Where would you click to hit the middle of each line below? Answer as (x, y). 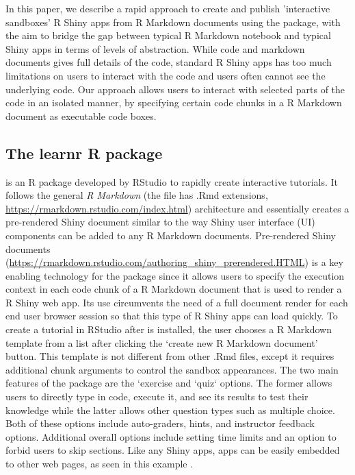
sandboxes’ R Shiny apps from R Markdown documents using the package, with (173, 22)
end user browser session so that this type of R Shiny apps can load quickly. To (172, 316)
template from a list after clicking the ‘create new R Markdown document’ (162, 342)
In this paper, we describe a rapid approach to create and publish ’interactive (168, 8)
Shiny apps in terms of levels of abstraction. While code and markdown (155, 48)
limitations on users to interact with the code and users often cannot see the (166, 75)
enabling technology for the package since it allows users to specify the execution (175, 275)
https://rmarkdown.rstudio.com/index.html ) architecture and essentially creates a (177, 208)
